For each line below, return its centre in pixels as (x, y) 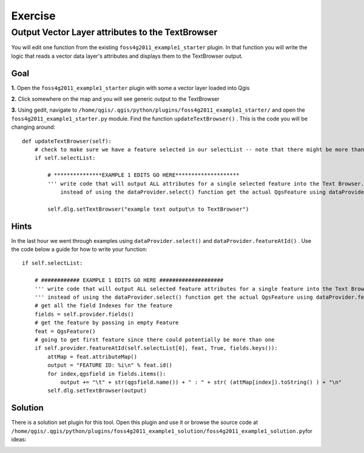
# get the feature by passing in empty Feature (106, 323)
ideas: (19, 439)
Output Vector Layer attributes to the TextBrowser (114, 32)
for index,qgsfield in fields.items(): (107, 374)
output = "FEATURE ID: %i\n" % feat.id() (110, 365)
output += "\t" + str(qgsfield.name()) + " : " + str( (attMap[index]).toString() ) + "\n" (201, 382)
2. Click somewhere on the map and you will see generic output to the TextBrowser (115, 99)
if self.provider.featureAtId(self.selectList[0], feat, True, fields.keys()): (156, 348)
